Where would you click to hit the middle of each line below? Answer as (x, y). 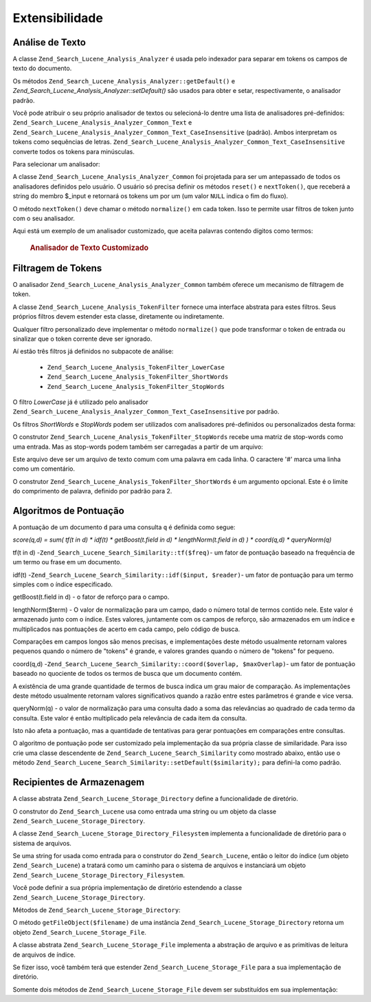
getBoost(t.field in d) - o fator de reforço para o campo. (91, 597)
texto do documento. (42, 68)
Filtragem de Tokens (57, 268)
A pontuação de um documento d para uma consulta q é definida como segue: (124, 527)
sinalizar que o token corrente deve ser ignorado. (82, 339)
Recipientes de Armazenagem (79, 782)
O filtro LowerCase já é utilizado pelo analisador (81, 402)
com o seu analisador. (44, 218)
